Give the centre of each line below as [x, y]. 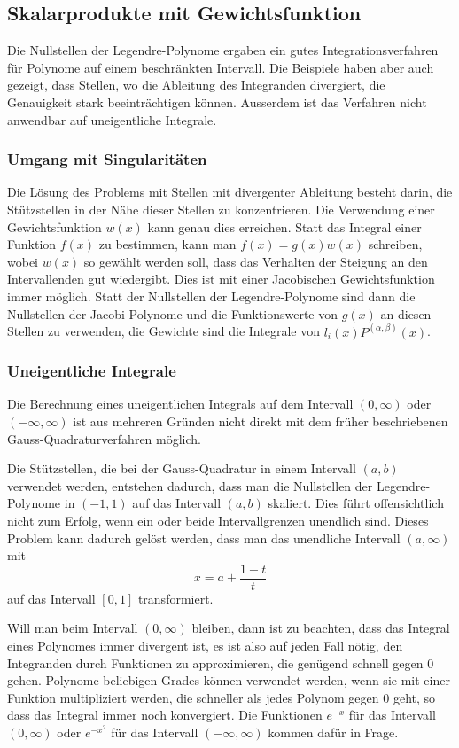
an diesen [406, 313]
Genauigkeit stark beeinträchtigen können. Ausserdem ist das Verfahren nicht [217, 101]
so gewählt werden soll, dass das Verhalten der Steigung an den [256, 261]
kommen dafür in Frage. [333, 732]
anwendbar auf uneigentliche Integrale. [112, 119]
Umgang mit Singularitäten [107, 159]
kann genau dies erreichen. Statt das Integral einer [284, 226]
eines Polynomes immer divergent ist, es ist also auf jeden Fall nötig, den [205, 645]
